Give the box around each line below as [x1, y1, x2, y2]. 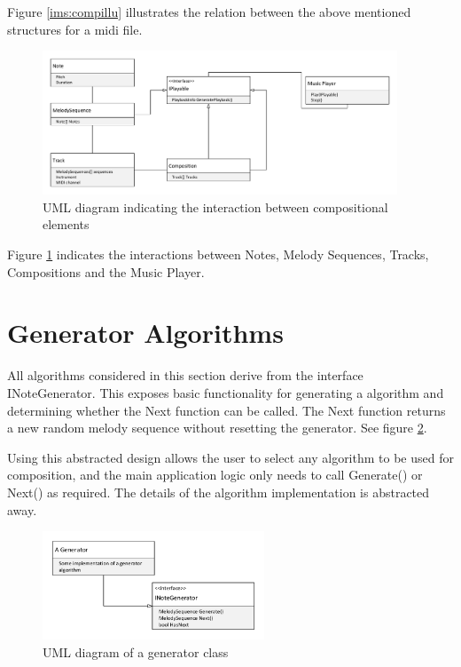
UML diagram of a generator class [43, 642, 229, 661]
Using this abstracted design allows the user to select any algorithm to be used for [7, 448, 454, 466]
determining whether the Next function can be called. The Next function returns [7, 401, 446, 419]
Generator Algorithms [7, 314, 284, 351]
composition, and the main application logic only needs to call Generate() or [7, 465, 423, 484]
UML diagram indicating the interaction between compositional [43, 197, 388, 216]
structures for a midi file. [7, 20, 143, 38]
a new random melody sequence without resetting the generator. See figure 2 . [7, 418, 427, 437]
